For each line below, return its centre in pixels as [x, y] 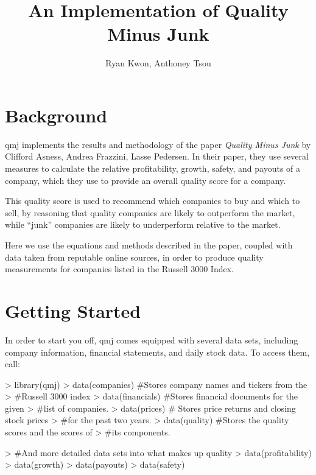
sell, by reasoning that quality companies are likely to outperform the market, [150, 212]
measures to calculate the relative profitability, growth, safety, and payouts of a [153, 168]
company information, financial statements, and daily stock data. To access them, [157, 352]
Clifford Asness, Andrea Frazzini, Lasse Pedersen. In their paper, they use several [157, 156]
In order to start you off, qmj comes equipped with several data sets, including [152, 340]
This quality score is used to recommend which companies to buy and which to [153, 201]
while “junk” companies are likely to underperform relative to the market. [143, 224]
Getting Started [73, 310]
